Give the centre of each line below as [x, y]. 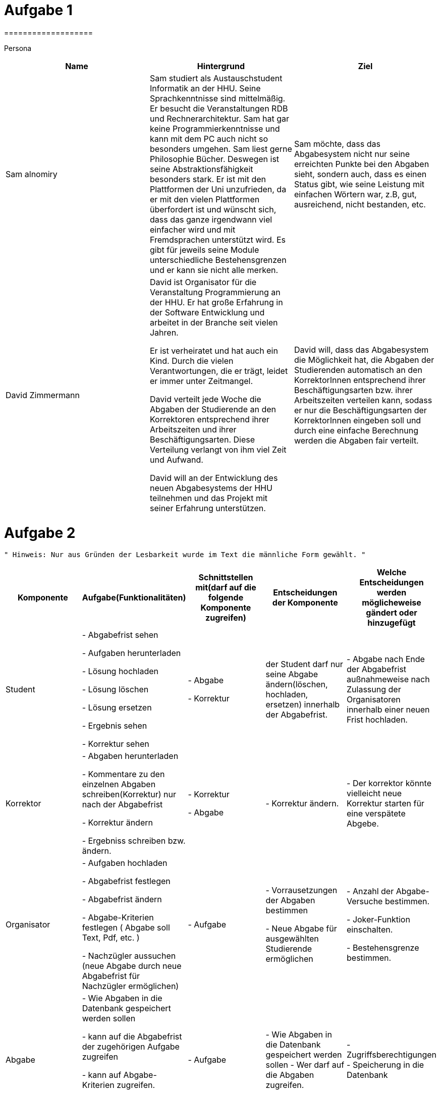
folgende [226, 598]
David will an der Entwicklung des [214, 478]
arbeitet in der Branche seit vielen [214, 322]
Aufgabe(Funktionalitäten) [134, 598]
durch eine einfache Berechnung [356, 430]
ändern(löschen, [297, 685]
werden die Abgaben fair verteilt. [356, 440]
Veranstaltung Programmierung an [215, 292]
